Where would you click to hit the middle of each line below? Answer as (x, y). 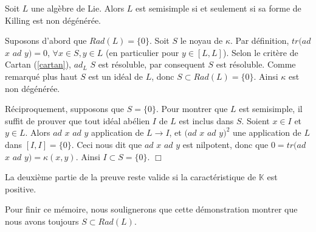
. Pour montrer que (192, 109)
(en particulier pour (143, 52)
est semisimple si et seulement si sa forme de (218, 8)
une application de (267, 132)
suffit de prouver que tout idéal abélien (77, 120)
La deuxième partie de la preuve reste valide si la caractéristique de (131, 177)
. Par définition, (260, 40)
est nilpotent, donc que (225, 144)
